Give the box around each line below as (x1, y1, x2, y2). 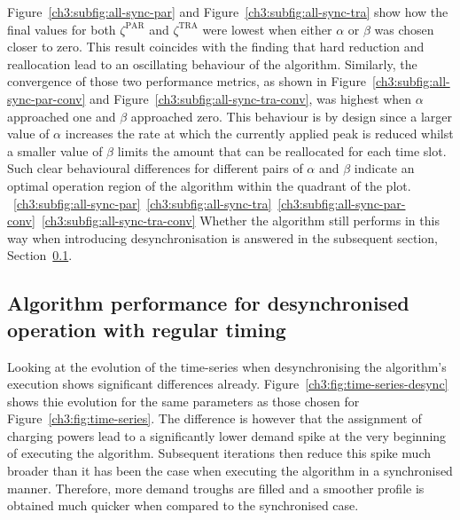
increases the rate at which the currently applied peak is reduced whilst (65, 124, 454, 143)
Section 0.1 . (7, 246, 73, 264)
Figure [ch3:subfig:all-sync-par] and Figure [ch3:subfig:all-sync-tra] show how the (7, 3, 448, 20)
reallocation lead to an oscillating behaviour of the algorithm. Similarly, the (7, 54, 417, 73)
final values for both (7, 20, 116, 38)
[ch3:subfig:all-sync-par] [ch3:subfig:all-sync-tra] (13, 193, 272, 212)
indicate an (354, 159, 415, 177)
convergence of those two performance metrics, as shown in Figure (7, 72, 367, 91)
